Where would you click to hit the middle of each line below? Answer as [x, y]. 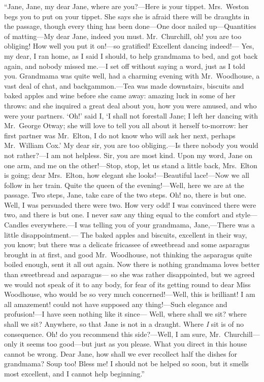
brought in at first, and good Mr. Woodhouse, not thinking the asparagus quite [128, 254]
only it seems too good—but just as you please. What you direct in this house [126, 344]
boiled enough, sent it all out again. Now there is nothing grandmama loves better [132, 264]
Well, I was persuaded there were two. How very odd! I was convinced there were [130, 204]
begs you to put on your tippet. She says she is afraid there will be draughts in [127, 16]
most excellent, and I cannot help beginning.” [74, 373]
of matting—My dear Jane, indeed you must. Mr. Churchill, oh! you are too [123, 36]
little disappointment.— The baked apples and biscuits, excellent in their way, [126, 234]
